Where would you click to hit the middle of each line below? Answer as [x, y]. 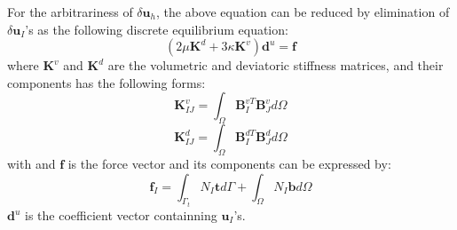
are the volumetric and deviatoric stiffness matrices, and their [276, 65]
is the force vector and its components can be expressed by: [229, 163]
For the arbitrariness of [70, 12]
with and [32, 163]
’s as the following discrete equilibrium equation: [157, 29]
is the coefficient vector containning [121, 215]
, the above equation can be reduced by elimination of [303, 12]
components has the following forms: [106, 82]
